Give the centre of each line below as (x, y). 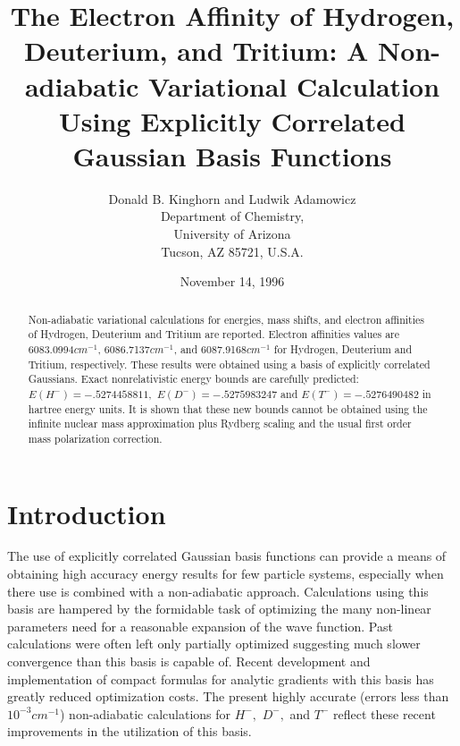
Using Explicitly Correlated (232, 120)
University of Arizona (232, 234)
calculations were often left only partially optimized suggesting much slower (214, 644)
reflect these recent (385, 713)
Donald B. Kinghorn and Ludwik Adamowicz (232, 198)
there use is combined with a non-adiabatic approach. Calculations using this (218, 591)
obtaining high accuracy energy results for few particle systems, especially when (226, 574)
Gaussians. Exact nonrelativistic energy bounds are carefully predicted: (193, 379)
